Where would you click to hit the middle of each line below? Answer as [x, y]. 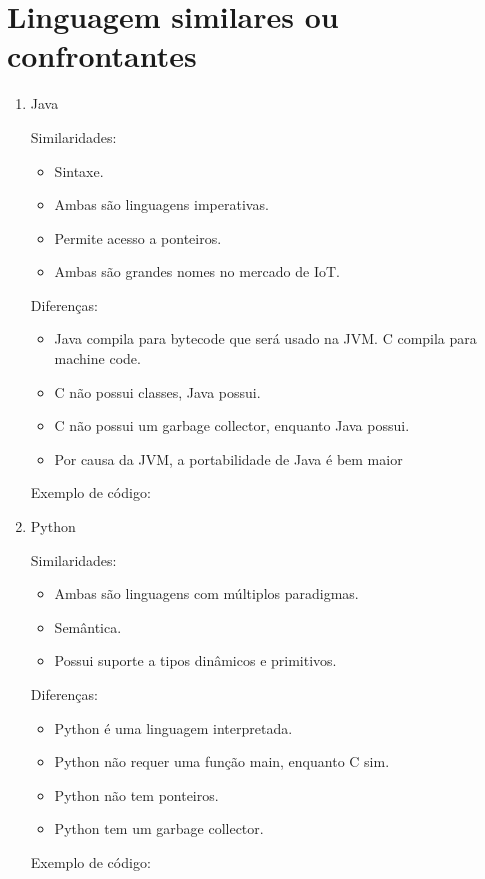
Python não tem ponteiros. [136, 794]
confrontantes [102, 55]
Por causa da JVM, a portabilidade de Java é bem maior [228, 458]
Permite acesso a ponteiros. [138, 237]
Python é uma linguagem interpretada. [173, 727]
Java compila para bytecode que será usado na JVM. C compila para [265, 338]
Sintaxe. [79, 170]
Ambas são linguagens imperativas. [161, 204]
